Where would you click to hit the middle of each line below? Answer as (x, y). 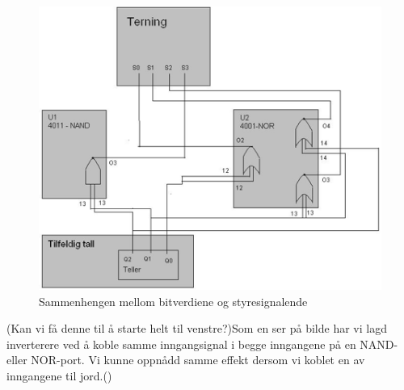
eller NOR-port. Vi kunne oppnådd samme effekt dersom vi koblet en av (186, 360)
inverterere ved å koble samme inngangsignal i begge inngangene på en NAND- (202, 344)
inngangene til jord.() (59, 375)
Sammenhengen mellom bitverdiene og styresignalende (173, 301)
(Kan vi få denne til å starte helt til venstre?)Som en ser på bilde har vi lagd (197, 328)
